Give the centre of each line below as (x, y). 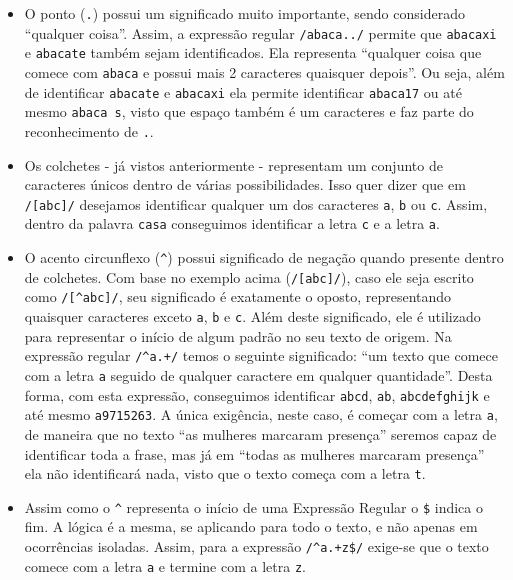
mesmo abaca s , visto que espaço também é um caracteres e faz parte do (249, 111)
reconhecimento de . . (89, 130)
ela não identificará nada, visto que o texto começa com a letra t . (225, 473)
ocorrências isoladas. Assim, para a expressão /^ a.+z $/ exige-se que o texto (256, 546)
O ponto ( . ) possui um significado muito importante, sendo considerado (244, 13)
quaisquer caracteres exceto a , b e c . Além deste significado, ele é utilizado (252, 316)
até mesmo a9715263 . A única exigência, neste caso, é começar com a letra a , (261, 414)
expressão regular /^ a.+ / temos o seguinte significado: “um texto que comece (261, 355)
